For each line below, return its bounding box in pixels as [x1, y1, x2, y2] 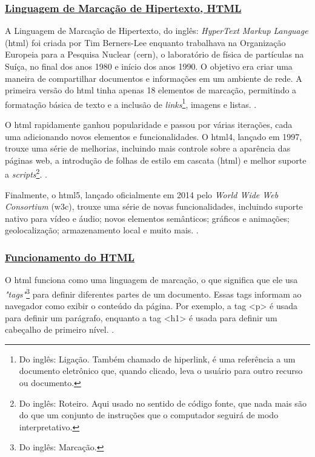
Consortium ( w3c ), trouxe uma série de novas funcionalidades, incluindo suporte [5, 200, 303, 213]
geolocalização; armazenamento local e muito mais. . [5, 224, 199, 236]
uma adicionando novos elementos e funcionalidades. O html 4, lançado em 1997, [5, 130, 302, 142]
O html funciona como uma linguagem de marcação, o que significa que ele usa [5, 273, 298, 286]
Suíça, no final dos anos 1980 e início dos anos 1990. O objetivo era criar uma [5, 60, 293, 72]
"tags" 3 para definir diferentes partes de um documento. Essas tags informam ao [5, 285, 302, 300]
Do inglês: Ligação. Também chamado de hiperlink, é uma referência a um [19, 352, 296, 365]
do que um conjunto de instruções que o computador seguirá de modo [19, 409, 279, 421]
